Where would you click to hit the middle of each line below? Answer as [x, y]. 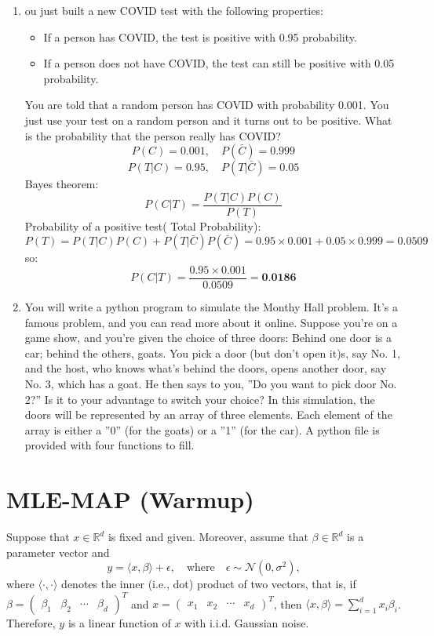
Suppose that [38, 537]
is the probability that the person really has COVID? [153, 135]
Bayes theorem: [62, 184]
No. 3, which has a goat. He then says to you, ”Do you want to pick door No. [211, 384]
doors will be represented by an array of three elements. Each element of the [208, 414]
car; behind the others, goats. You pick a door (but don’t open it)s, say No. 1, [212, 353]
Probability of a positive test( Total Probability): [143, 225]
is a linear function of [119, 623]
